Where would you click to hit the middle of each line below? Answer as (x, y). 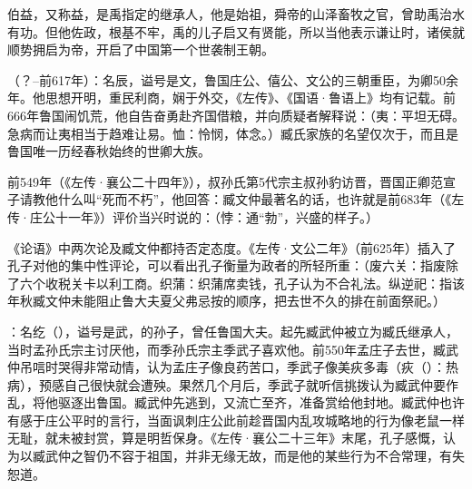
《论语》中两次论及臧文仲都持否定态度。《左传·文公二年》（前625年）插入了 (231, 247)
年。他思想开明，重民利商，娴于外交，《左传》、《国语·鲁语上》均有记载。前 (231, 98)
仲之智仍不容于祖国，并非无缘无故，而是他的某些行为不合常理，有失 (261, 456)
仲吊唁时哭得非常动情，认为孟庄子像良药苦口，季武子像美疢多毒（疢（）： (226, 367)
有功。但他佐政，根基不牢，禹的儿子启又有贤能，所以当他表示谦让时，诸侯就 (236, 31)
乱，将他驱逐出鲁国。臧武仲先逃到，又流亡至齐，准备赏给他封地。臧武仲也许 (236, 402)
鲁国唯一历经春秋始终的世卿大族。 (109, 151)
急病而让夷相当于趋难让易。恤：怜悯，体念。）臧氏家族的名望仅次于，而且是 (233, 133)
